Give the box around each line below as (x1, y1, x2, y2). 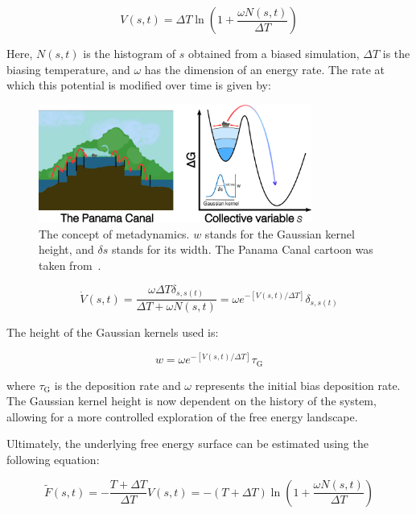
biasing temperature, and (6, 60, 130, 77)
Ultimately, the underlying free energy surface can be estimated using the (6, 435, 369, 452)
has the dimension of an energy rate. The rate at (144, 60, 385, 77)
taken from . (39, 256, 101, 273)
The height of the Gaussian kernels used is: (6, 324, 219, 341)
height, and (39, 241, 94, 258)
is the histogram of (83, 45, 176, 61)
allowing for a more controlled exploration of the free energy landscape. (6, 408, 358, 425)
